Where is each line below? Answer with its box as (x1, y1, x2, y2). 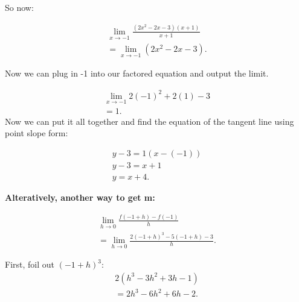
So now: (5, 1, 34, 13)
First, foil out (5, 258, 54, 271)
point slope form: (5, 127, 68, 139)
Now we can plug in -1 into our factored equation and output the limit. (5, 67, 269, 80)
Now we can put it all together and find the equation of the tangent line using (5, 115, 294, 127)
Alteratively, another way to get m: (5, 191, 155, 204)
